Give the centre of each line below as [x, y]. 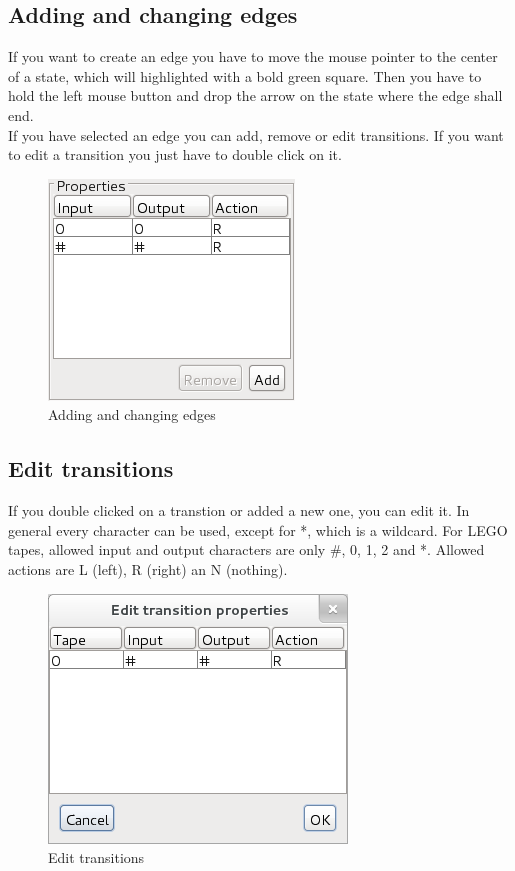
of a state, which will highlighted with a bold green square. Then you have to [245, 75]
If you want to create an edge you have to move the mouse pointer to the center [253, 56]
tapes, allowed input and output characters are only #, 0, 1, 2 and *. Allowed [246, 549]
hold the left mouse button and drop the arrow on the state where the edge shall [255, 95]
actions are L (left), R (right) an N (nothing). [148, 568]
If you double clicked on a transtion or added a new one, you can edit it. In [239, 510]
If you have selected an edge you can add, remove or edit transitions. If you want [256, 134]
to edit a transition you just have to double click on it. [175, 154]
